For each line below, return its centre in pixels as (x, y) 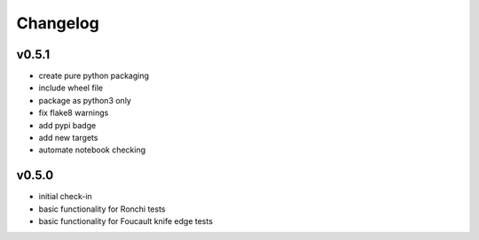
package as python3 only (85, 100)
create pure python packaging (94, 76)
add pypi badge (67, 125)
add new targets (68, 138)
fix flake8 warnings (74, 113)
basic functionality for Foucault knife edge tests (126, 221)
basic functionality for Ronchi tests (102, 209)
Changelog (58, 23)
